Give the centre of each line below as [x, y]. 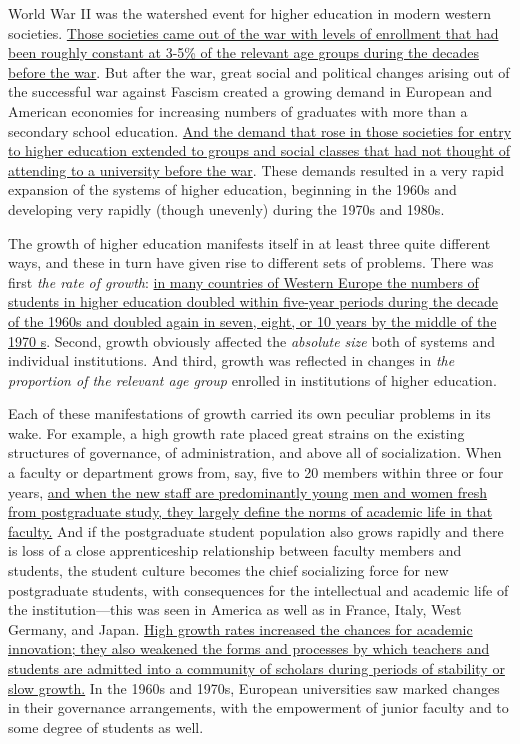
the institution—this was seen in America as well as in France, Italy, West [235, 609]
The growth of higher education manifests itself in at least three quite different [249, 242]
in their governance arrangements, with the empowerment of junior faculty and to [258, 707]
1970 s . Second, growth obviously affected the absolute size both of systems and [251, 340]
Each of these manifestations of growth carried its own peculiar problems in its [249, 413]
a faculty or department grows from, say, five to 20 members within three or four [256, 472]
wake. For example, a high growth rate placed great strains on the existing [236, 432]
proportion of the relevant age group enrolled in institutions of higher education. [252, 379]
